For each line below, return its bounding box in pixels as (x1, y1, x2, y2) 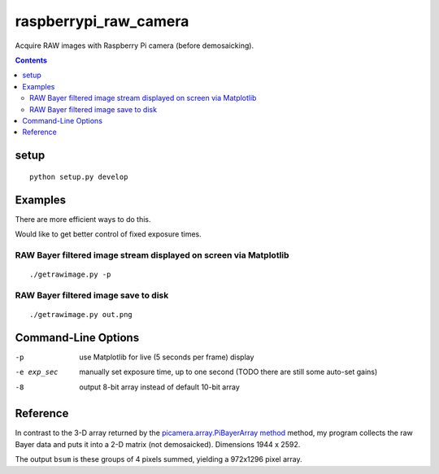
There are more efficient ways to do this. (15, 214, 151, 224)
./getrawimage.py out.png (29, 310, 133, 319)
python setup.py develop (29, 172, 128, 181)
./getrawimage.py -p (29, 269, 111, 279)
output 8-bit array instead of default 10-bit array (79, 382, 240, 392)
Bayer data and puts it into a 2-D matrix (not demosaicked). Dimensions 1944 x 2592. (15, 439, 301, 449)
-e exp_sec (15, 367, 59, 377)
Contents (15, 55, 48, 65)
